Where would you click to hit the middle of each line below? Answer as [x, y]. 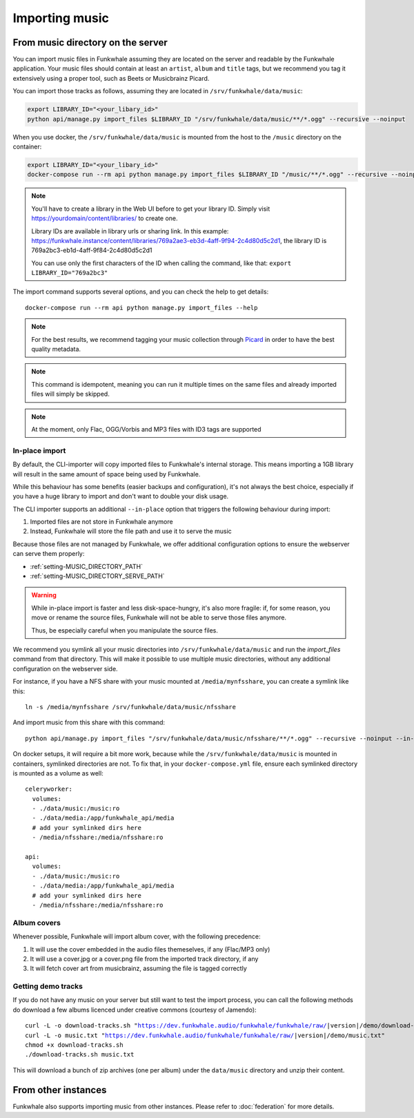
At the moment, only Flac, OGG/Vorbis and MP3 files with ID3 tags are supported [146, 429]
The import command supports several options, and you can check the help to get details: [141, 292]
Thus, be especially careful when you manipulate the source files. [125, 630]
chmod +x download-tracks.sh [74, 1045]
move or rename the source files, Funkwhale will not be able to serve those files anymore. [159, 617]
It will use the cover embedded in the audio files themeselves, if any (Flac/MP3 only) [150, 949]
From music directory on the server [90, 42]
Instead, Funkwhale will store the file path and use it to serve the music [131, 531]
